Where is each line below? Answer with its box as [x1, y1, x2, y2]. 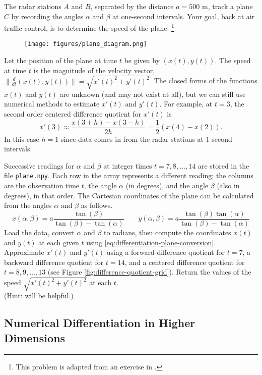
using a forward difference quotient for [106, 247, 225, 257]
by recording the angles [11, 11, 84, 21]
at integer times [103, 160, 152, 171]
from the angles [4, 200, 52, 210]
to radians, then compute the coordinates [103, 227, 231, 237]
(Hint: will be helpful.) [4, 290, 74, 301]
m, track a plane [202, 1, 253, 11]
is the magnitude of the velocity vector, [33, 65, 155, 75]
